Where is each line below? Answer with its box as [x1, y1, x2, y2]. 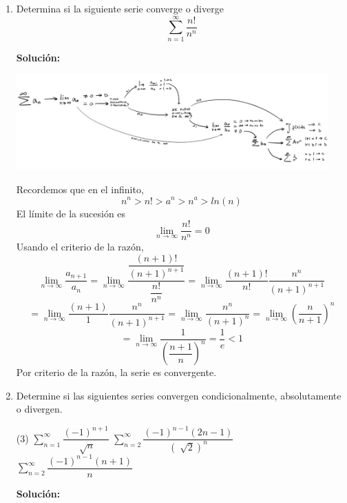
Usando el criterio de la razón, [16, 239, 144, 254]
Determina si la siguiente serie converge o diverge [16, 1, 224, 15]
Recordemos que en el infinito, [16, 181, 144, 196]
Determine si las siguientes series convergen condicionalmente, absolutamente [16, 388, 341, 402]
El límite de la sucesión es [16, 206, 126, 220]
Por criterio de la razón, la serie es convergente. [16, 365, 217, 379]
